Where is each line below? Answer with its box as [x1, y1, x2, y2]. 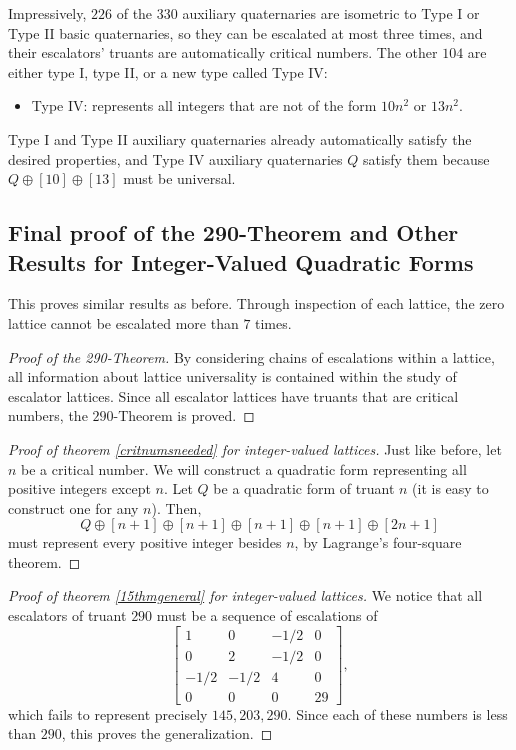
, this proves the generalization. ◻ [61, 723, 273, 744]
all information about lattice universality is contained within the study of [8, 366, 457, 387]
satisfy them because [362, 148, 490, 169]
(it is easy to [412, 478, 489, 499]
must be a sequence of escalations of [156, 605, 378, 626]
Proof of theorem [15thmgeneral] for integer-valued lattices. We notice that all [8, 585, 483, 606]
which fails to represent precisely [8, 703, 208, 724]
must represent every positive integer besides [8, 532, 282, 553]
